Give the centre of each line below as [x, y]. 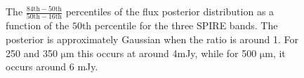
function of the [38, 25]
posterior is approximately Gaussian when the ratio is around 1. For [152, 39]
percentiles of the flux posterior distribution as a [170, 11]
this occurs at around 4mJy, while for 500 [167, 53]
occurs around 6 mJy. [52, 67]
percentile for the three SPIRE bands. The [186, 25]
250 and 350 [32, 53]
